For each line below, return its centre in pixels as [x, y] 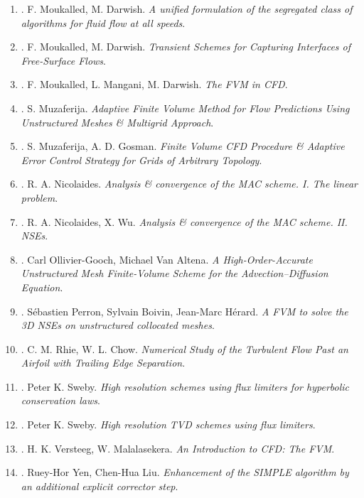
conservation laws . [60, 400]
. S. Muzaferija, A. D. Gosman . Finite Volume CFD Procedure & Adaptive [183, 146]
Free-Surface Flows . [63, 60]
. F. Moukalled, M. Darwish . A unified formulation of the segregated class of [187, 9]
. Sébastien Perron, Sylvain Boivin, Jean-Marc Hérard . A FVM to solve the [184, 311]
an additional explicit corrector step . [100, 486]
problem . [39, 197]
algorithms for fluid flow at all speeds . [103, 22]
